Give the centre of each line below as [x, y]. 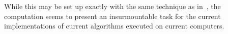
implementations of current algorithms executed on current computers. [114, 26]
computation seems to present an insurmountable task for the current [112, 16]
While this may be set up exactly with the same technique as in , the [112, 6]
